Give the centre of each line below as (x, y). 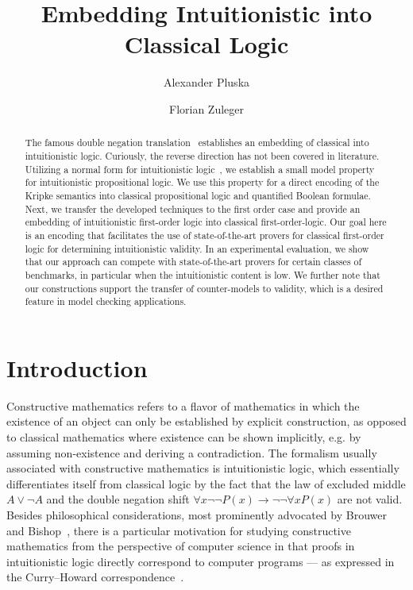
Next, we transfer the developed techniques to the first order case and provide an (193, 208)
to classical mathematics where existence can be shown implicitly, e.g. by (184, 436)
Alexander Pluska (206, 82)
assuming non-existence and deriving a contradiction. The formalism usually (192, 452)
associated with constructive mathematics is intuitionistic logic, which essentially (203, 468)
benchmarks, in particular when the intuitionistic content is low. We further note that (203, 274)
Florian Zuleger (206, 108)
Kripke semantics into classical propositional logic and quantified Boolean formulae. (198, 195)
